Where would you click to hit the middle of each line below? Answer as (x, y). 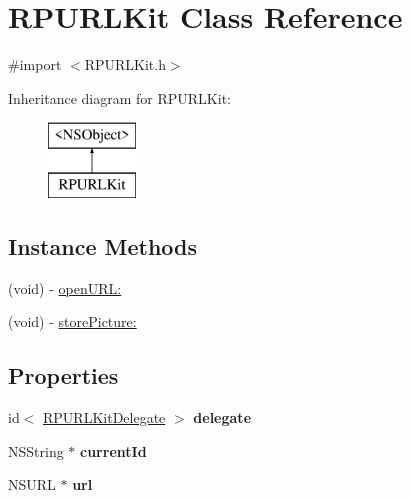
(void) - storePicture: (72, 321)
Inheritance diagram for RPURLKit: (119, 97)
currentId (113, 450)
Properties (63, 375)
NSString (36, 450)
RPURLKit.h (125, 64)
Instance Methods (102, 245)
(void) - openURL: (65, 287)
